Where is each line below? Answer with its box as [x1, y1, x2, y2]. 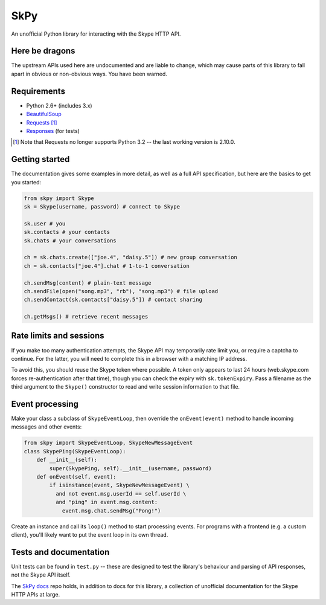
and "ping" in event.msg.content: [55, 499, 158, 506]
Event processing [11, 399, 78, 409]
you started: [11, 178, 42, 186]
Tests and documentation [11, 547, 110, 557]
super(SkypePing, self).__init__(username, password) [49, 465, 212, 471]
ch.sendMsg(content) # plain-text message [24, 279, 152, 286]
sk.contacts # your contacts [24, 228, 110, 236]
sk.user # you [24, 220, 66, 227]
